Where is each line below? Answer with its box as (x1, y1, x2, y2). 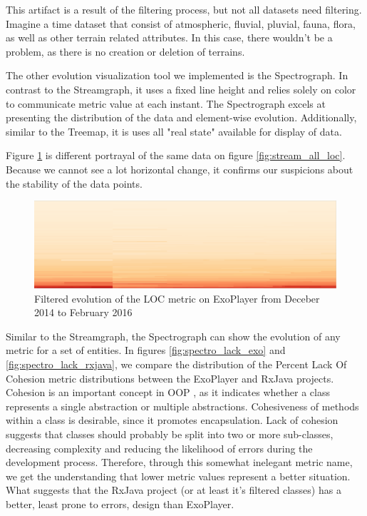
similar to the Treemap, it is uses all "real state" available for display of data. (6, 123, 342, 138)
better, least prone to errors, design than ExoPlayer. (6, 497, 234, 511)
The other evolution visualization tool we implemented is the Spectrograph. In (6, 68, 348, 83)
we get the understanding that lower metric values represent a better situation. (6, 468, 351, 483)
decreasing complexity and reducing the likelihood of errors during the (6, 440, 313, 455)
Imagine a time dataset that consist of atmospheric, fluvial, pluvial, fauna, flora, (6, 16, 356, 31)
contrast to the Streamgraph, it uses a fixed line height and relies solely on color (6, 81, 356, 96)
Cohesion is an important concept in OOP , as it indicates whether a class (6, 385, 330, 400)
